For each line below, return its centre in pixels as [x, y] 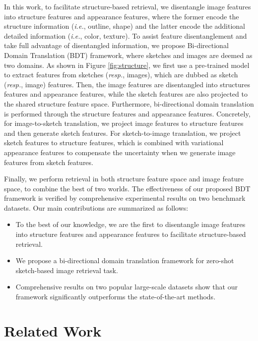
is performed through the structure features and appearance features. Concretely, [127, 113]
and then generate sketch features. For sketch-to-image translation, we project [123, 133]
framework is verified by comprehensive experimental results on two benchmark [125, 198]
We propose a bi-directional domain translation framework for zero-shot [125, 260]
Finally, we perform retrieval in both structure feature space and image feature [124, 179]
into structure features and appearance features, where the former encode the [122, 16]
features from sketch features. [49, 162]
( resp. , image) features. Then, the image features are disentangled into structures [127, 84]
